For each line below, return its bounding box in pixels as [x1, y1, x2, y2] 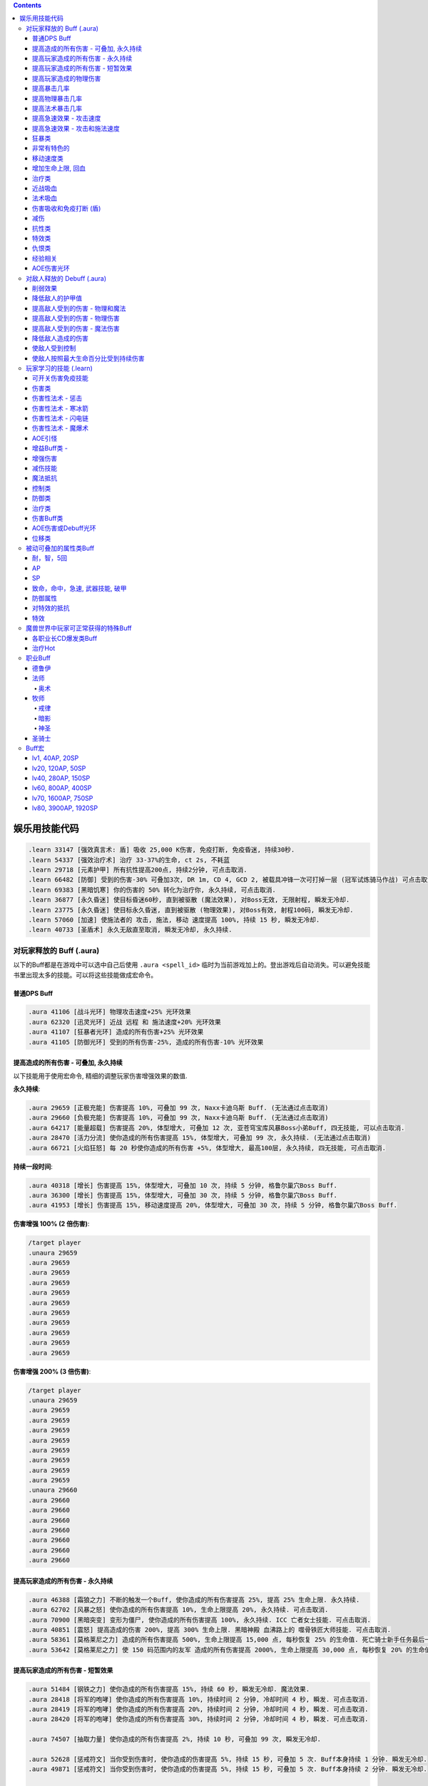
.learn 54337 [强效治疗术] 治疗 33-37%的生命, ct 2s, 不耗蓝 [28, 856, 230, 864]
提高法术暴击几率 [32, 104, 82, 112]
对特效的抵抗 [32, 604, 70, 612]
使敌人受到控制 [32, 344, 76, 353]
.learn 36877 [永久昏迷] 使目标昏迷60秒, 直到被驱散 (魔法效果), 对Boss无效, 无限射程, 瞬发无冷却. [28, 896, 350, 904]
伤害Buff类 [32, 514, 63, 522]
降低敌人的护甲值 [32, 294, 82, 303]
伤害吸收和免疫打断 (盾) [32, 204, 101, 212]
